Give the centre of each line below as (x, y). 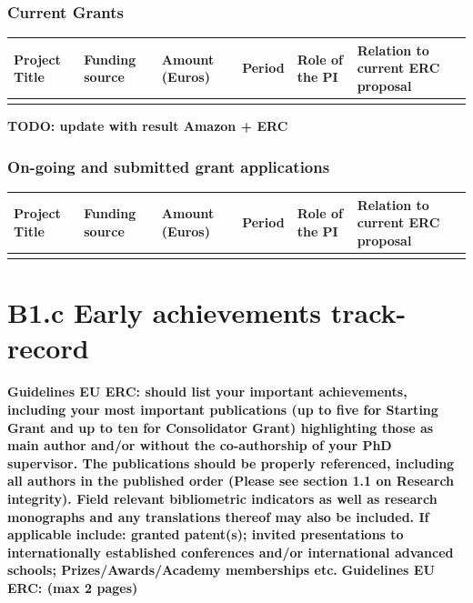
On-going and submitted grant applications (169, 166)
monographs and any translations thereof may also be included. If (218, 516)
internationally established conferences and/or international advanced (231, 552)
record (48, 348)
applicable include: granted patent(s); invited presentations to (206, 534)
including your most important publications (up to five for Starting (223, 409)
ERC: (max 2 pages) (73, 587)
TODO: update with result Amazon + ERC (148, 126)
